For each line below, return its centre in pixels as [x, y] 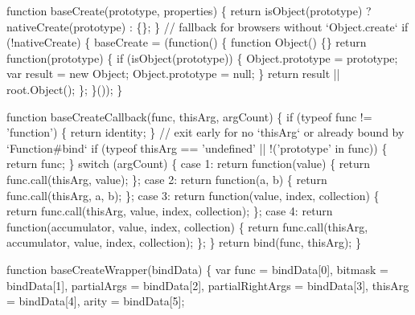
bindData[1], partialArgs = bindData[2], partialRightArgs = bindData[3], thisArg [208, 285]
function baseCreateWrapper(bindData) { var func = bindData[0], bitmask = [197, 269]
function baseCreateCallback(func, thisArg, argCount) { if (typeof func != [189, 116]
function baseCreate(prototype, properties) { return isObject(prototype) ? [189, 10]
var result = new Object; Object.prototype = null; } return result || [173, 74]
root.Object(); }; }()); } [65, 89]
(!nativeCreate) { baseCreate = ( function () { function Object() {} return [187, 42]
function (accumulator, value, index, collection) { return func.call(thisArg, [187, 226]
